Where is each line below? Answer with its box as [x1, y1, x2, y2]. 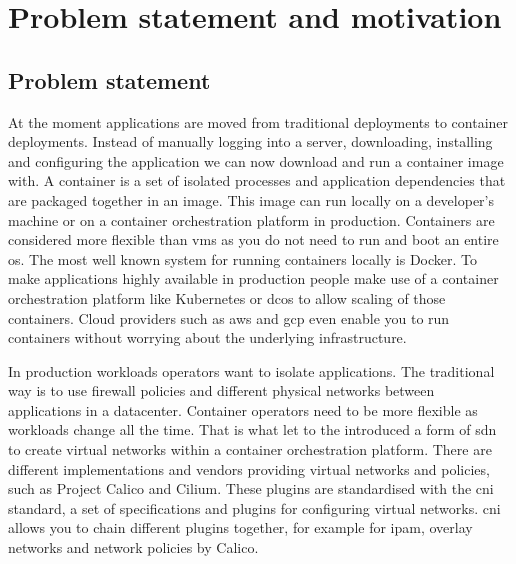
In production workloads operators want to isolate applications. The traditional [8, 360, 495, 381]
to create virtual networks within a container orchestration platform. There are [8, 439, 492, 460]
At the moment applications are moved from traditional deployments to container [8, 111, 509, 132]
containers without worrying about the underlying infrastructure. [8, 327, 407, 348]
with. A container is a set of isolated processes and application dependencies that [8, 170, 506, 191]
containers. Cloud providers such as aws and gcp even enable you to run [8, 307, 450, 328]
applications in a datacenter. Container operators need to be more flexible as [8, 399, 478, 420]
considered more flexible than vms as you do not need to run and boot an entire [8, 229, 499, 250]
